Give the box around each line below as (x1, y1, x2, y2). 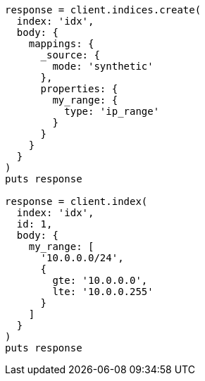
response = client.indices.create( (5, 4, 201, 15)
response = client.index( (5, 196, 148, 207)
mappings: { (28, 38, 94, 49)
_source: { (40, 49, 100, 61)
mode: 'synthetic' (52, 61, 154, 72)
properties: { (40, 83, 118, 94)
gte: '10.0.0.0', (52, 275, 148, 286)
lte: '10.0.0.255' (52, 286, 154, 297)
